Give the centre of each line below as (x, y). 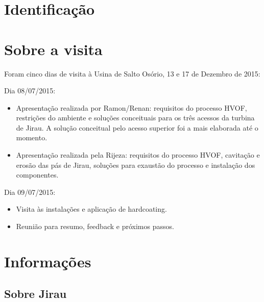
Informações (48, 261)
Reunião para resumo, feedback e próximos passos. (95, 226)
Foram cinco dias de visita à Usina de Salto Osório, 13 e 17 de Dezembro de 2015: (132, 73)
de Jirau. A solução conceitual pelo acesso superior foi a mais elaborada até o (137, 127)
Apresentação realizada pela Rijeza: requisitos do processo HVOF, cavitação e (138, 155)
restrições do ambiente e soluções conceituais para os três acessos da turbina (135, 118)
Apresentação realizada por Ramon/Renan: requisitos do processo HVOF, (131, 107)
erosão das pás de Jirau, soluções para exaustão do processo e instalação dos (136, 165)
